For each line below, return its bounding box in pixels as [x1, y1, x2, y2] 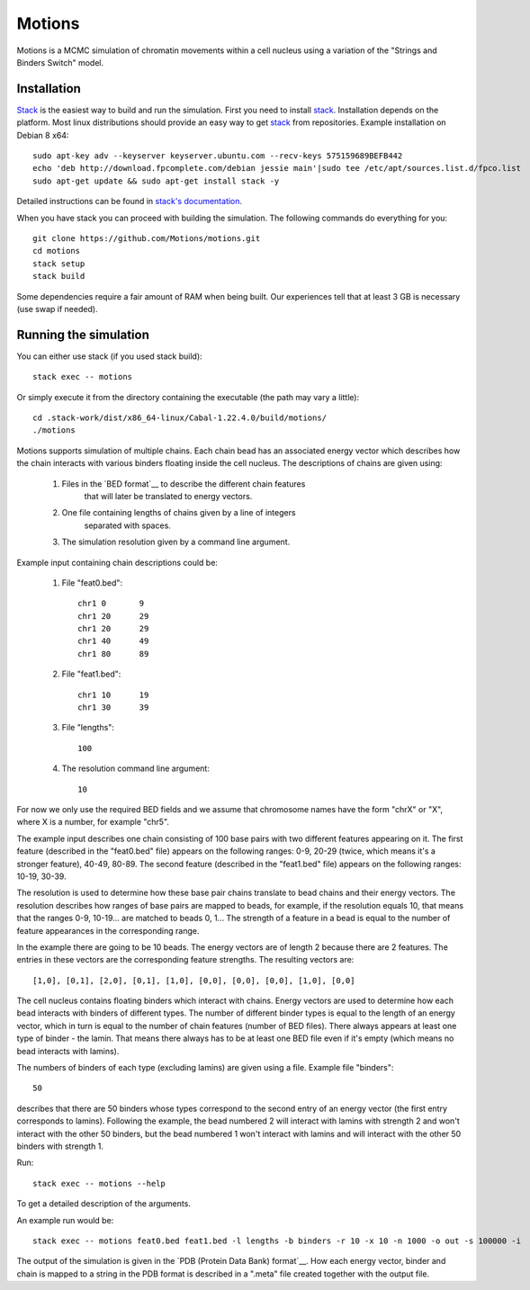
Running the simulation [16, 327, 150, 342]
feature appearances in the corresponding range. [16, 925, 200, 936]
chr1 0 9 [77, 598, 145, 609]
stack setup [32, 258, 85, 269]
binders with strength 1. [16, 1141, 103, 1151]
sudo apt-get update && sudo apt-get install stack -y [32, 175, 280, 186]
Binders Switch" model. [16, 57, 103, 67]
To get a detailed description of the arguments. [16, 1198, 191, 1209]
